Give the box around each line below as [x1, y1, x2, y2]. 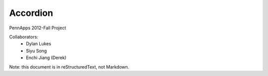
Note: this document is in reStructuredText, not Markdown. [9, 64, 130, 70]
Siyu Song [26, 48, 47, 54]
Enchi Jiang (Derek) [26, 55, 67, 61]
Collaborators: [9, 34, 38, 40]
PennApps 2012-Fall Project [9, 25, 67, 31]
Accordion [9, 7, 53, 18]
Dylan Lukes [26, 41, 52, 47]
